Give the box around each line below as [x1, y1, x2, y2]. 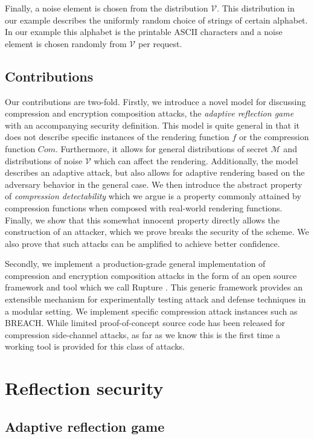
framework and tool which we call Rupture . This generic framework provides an [5, 281, 303, 293]
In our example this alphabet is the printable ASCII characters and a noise [5, 25, 283, 38]
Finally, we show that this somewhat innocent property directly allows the [5, 213, 280, 226]
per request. [138, 37, 182, 50]
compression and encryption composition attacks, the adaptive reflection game [5, 107, 294, 120]
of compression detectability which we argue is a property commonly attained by [5, 190, 301, 202]
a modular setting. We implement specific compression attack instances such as [5, 304, 298, 317]
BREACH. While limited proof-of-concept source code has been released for [5, 316, 286, 329]
